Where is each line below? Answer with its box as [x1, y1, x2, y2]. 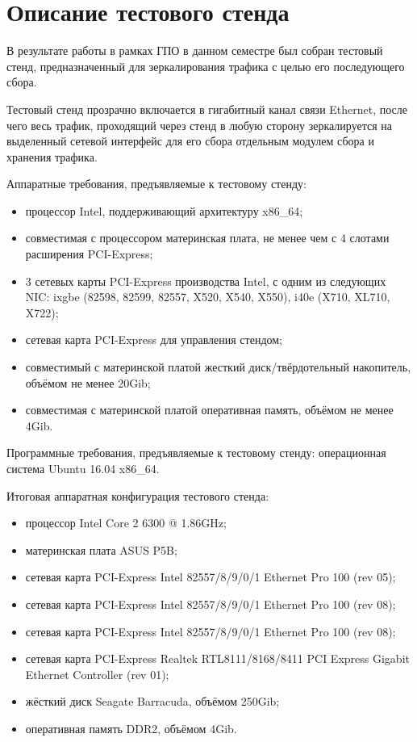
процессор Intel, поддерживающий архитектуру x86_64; [25, 202, 303, 219]
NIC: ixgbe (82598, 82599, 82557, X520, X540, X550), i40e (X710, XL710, [25, 288, 390, 305]
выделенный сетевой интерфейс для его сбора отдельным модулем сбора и [6, 132, 374, 149]
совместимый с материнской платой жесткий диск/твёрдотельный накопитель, [25, 358, 411, 375]
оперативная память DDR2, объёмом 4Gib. [25, 719, 237, 736]
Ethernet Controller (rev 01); [25, 665, 169, 682]
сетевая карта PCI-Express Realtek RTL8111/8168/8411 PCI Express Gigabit [25, 650, 410, 667]
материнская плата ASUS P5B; [25, 541, 177, 558]
